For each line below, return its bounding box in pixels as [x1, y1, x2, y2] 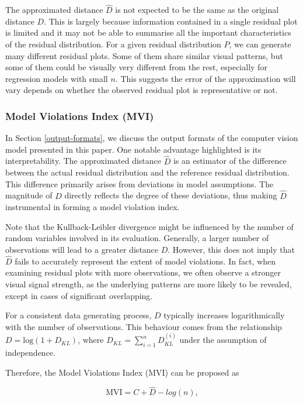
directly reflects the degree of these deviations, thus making [64, 189, 277, 201]
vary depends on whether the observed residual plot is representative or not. [5, 84, 278, 96]
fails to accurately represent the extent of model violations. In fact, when [15, 255, 276, 267]
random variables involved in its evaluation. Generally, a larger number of [5, 232, 269, 244]
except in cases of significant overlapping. [5, 289, 153, 301]
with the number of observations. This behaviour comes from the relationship [5, 320, 282, 332]
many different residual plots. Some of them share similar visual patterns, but [5, 49, 283, 61]
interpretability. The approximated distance [5, 154, 162, 167]
